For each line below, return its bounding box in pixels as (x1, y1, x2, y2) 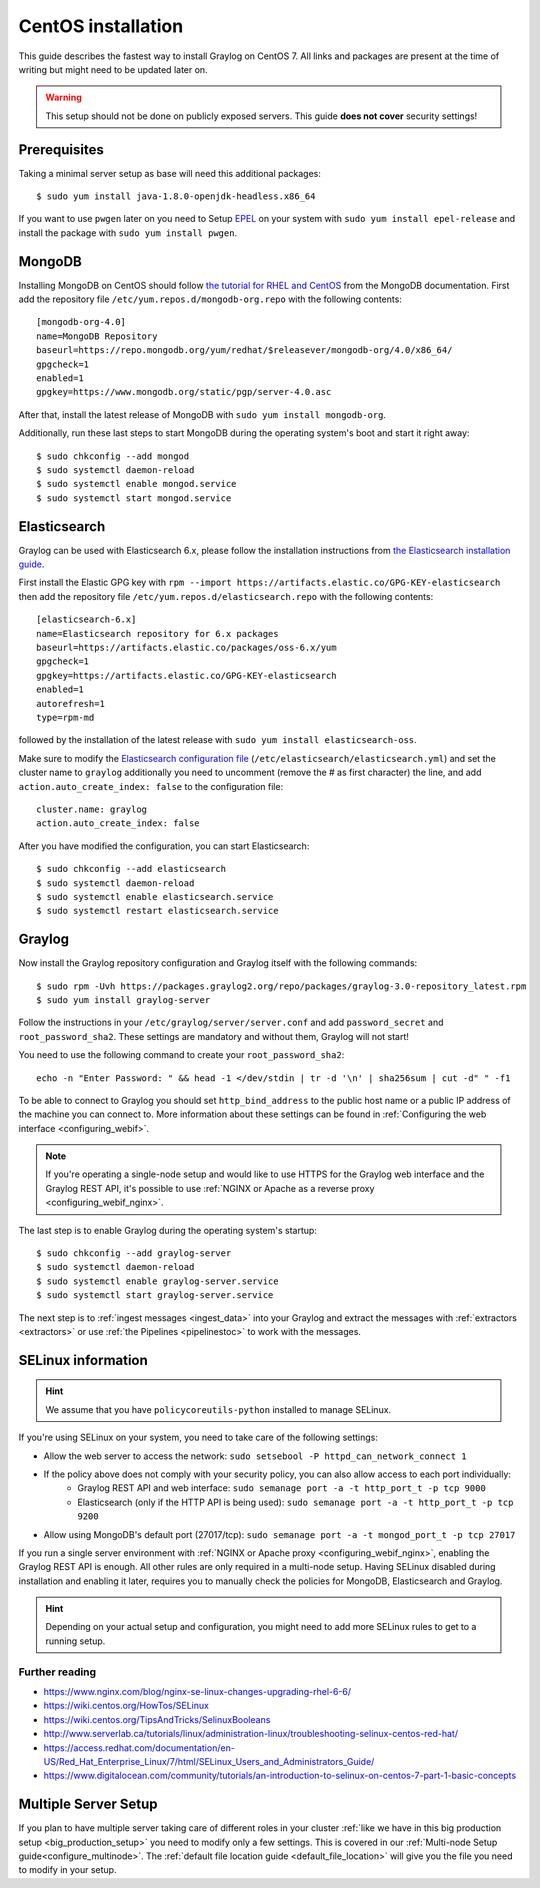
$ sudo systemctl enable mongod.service (36, 478, 237, 490)
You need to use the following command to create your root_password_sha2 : (18, 1049, 345, 1061)
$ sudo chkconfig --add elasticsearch (36, 863, 227, 875)
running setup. (45, 1635, 106, 1647)
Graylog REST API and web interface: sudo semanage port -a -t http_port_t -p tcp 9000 (77, 1482, 487, 1494)
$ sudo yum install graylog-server (36, 994, 211, 1005)
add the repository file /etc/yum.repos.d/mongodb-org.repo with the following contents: (18, 293, 402, 305)
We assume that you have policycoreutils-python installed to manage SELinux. (45, 1403, 392, 1415)
